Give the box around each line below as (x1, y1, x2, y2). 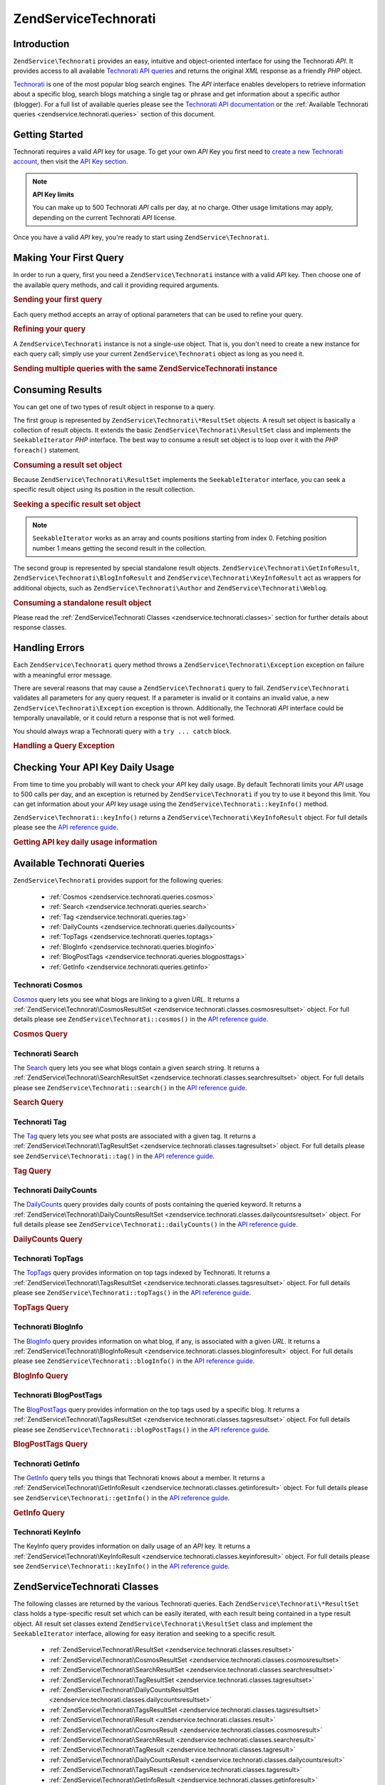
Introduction (13, 38, 70, 50)
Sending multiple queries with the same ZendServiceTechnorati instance (13, 363, 278, 373)
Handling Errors (13, 642, 85, 654)
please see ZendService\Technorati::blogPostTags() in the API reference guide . (13, 1425, 270, 1434)
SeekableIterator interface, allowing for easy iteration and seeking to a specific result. (13, 1629, 277, 1638)
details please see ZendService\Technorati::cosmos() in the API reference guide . (13, 1015, 269, 1024)
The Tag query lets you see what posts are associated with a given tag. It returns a (13, 1132, 256, 1140)
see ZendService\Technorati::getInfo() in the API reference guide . (13, 1493, 230, 1502)
